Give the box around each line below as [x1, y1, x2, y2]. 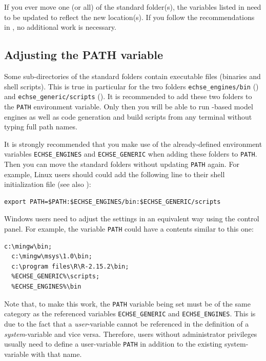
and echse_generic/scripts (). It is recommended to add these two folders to [4, 91, 252, 102]
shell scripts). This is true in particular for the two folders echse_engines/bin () [4, 81, 259, 91]
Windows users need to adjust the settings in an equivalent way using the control [4, 213, 259, 224]
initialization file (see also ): [4, 179, 91, 189]
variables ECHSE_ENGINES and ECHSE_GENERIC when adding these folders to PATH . [4, 148, 257, 159]
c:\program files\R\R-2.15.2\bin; [11, 262, 129, 270]
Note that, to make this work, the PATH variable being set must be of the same [4, 298, 251, 309]
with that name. [31, 348, 82, 359]
